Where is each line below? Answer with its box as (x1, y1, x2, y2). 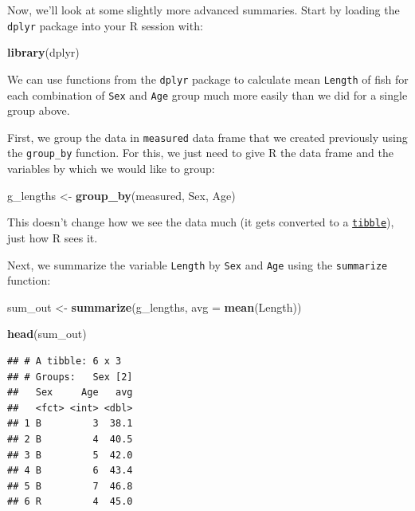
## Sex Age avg (7, 387, 133, 399)
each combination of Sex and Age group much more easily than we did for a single (7, 86, 408, 103)
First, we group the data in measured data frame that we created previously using (7, 128, 408, 145)
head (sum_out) (7, 325, 87, 342)
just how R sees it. (7, 229, 98, 246)
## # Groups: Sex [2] (7, 371, 133, 383)
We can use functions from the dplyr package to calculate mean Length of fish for (7, 70, 409, 87)
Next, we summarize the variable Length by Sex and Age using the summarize (7, 256, 388, 273)
